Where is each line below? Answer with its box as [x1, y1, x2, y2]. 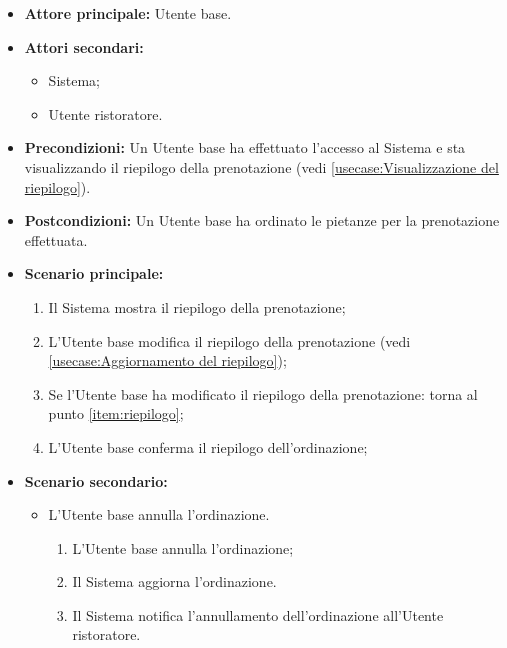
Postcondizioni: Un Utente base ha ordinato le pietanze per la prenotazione [24, 210, 500, 231]
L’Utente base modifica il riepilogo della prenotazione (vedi [48, 330, 411, 351]
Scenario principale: [24, 263, 164, 284]
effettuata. [24, 229, 88, 250]
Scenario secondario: [24, 470, 168, 491]
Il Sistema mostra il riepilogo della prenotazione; [48, 296, 346, 317]
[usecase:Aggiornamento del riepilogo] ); [48, 350, 287, 371]
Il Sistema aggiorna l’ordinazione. [72, 571, 277, 592]
